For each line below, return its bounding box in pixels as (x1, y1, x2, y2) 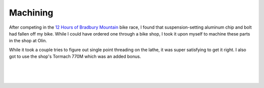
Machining (9, 7, 53, 18)
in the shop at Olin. (9, 38, 47, 44)
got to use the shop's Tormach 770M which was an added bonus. (9, 53, 141, 59)
